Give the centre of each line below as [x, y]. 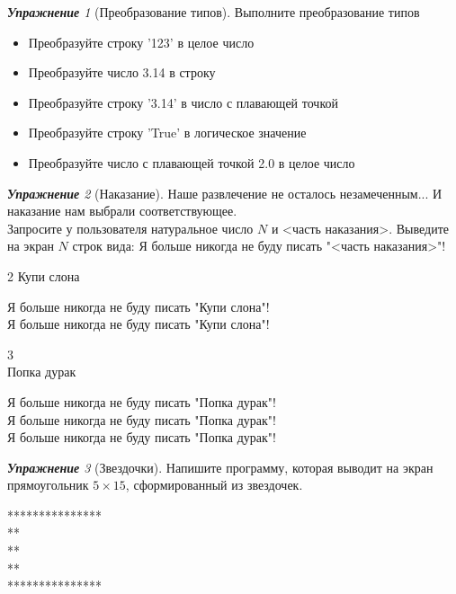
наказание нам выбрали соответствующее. [122, 211]
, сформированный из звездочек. [214, 485]
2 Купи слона [44, 275]
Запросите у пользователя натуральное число [130, 228]
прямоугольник [48, 485]
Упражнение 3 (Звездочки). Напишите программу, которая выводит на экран [220, 467]
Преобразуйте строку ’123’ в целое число [141, 42]
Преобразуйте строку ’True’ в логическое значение [167, 133]
